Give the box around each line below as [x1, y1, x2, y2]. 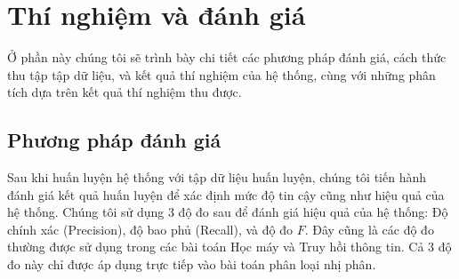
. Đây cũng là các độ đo [304, 219, 434, 238]
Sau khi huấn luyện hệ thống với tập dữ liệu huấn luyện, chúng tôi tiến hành [7, 168, 427, 187]
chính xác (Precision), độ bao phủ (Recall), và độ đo [7, 219, 293, 238]
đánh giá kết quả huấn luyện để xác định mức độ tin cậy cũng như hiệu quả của [7, 185, 445, 203]
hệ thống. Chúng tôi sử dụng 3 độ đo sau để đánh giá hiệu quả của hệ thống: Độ [7, 203, 448, 221]
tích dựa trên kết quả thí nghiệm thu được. [7, 83, 242, 101]
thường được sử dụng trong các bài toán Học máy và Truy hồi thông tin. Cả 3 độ [7, 237, 452, 256]
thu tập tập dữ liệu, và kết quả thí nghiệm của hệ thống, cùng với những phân [7, 65, 436, 84]
